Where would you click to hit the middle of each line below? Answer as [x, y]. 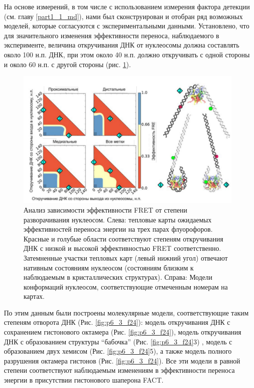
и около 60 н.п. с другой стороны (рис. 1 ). [67, 64]
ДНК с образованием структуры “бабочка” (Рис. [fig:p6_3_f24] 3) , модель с [118, 341]
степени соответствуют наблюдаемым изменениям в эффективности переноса [119, 370]
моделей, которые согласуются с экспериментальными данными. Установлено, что [127, 26]
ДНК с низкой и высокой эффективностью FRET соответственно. [122, 248]
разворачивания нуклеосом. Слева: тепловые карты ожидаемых [118, 219]
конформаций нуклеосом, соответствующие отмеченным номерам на [126, 286]
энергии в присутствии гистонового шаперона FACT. [84, 380]
